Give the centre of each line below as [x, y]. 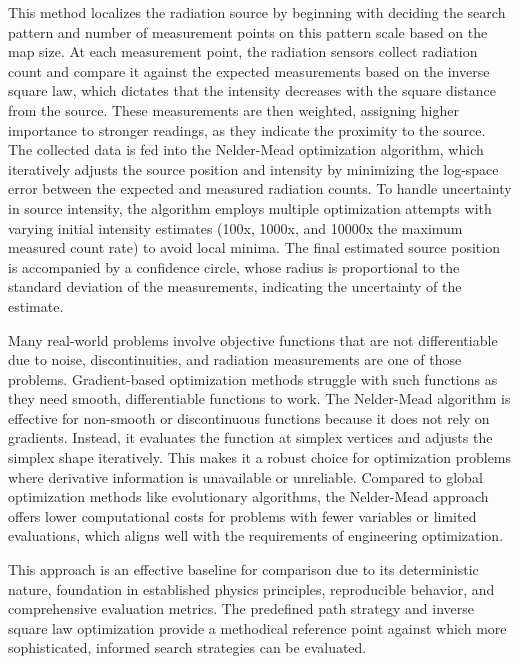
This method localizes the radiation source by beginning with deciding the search [257, 12]
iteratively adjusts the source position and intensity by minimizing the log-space [253, 168]
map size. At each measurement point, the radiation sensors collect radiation [243, 51]
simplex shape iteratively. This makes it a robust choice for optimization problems [260, 457]
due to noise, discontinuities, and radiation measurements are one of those [235, 359]
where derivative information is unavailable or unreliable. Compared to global [245, 476]
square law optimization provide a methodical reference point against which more [257, 627]
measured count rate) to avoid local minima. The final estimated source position [254, 247]
